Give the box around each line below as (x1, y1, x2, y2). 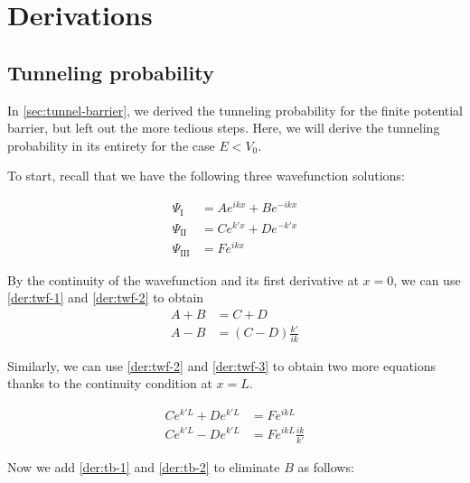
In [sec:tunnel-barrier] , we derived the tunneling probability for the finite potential (7, 100, 464, 119)
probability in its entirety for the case (7, 135, 215, 154)
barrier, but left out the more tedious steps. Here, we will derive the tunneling (7, 118, 440, 137)
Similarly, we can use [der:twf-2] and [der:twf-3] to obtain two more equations (7, 356, 437, 375)
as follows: (297, 457, 354, 476)
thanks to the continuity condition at (7, 374, 212, 393)
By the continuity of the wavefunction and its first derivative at (7, 270, 359, 289)
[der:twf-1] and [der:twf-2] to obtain (7, 288, 204, 307)
